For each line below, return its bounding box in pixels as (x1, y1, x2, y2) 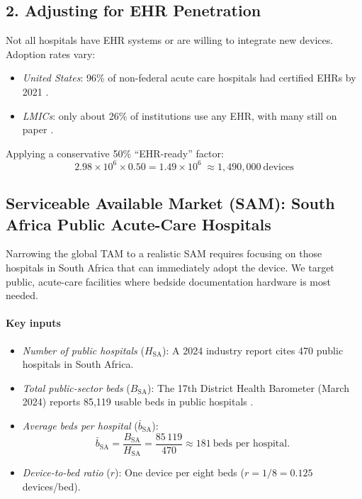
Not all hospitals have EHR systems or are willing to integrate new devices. (6, 33, 334, 47)
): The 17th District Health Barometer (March (147, 380, 349, 395)
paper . (22, 122, 54, 137)
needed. (6, 288, 38, 303)
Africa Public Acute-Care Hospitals (6, 213, 271, 235)
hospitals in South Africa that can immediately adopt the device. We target (6, 260, 334, 275)
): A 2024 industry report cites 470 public (162, 342, 344, 357)
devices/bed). (22, 478, 81, 493)
